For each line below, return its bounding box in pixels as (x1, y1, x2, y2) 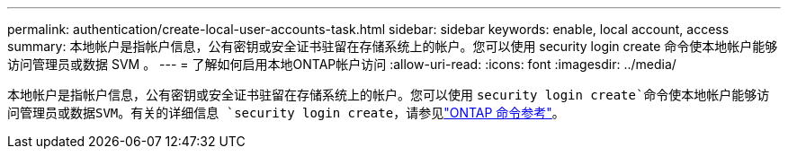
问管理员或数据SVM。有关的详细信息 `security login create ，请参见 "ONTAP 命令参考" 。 (7, 105, 565, 120)
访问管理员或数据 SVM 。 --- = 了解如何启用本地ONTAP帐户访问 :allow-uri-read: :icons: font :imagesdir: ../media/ (7, 56, 676, 72)
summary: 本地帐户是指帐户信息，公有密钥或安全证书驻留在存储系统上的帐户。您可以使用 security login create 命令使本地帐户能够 (7, 39, 778, 54)
